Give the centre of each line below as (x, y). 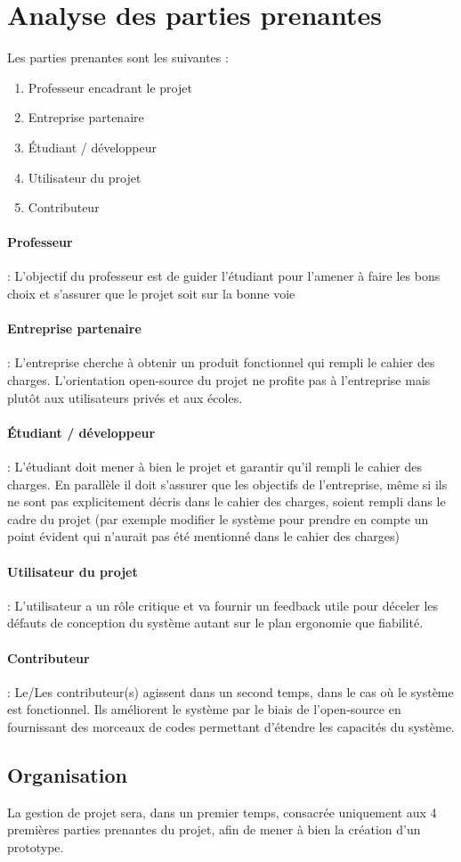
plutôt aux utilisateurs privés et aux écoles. (125, 397)
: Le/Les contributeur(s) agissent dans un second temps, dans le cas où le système (230, 691)
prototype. (36, 846)
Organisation (67, 774)
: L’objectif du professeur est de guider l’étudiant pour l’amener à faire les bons (224, 276)
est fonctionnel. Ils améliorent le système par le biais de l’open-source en (204, 709)
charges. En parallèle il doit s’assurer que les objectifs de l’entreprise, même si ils (227, 484)
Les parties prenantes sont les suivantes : (118, 57)
